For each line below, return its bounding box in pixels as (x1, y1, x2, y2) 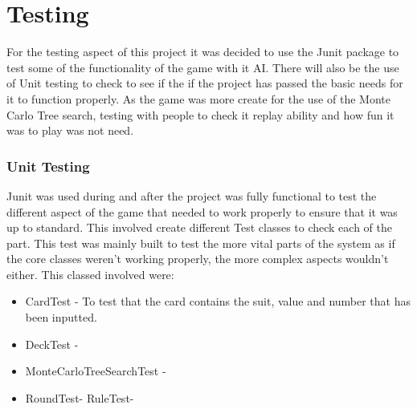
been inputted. (25, 309, 97, 326)
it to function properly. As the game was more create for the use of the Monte (6, 90, 390, 107)
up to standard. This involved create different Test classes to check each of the (6, 219, 393, 236)
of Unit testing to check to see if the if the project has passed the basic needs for (6, 75, 403, 91)
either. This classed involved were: (6, 265, 174, 282)
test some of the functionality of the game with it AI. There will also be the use (6, 59, 399, 75)
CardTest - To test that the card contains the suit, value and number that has (25, 293, 411, 310)
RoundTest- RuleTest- (25, 389, 134, 406)
